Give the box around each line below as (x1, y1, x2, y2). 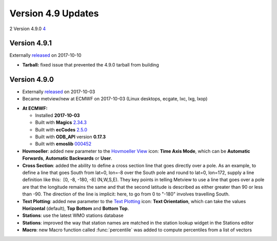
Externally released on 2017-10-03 (22, 89, 95, 95)
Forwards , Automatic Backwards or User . (22, 155, 112, 161)
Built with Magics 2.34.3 (35, 119, 87, 125)
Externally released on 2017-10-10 (9, 52, 82, 58)
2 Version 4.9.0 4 (9, 26, 46, 32)
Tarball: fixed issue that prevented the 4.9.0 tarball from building (22, 61, 159, 68)
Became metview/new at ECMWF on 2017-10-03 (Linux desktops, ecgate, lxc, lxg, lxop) (22, 96, 208, 102)
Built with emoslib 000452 (35, 141, 92, 147)
